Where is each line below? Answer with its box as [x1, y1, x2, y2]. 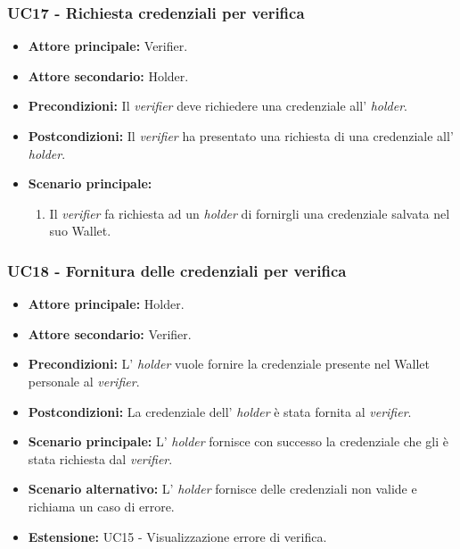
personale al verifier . [28, 371, 140, 390]
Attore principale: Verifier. [28, 37, 188, 55]
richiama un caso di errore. [28, 496, 175, 515]
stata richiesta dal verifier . [28, 449, 173, 468]
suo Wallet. [49, 221, 111, 240]
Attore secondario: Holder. [28, 66, 189, 85]
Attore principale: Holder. [28, 295, 185, 313]
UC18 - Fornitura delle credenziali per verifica [7, 259, 347, 281]
